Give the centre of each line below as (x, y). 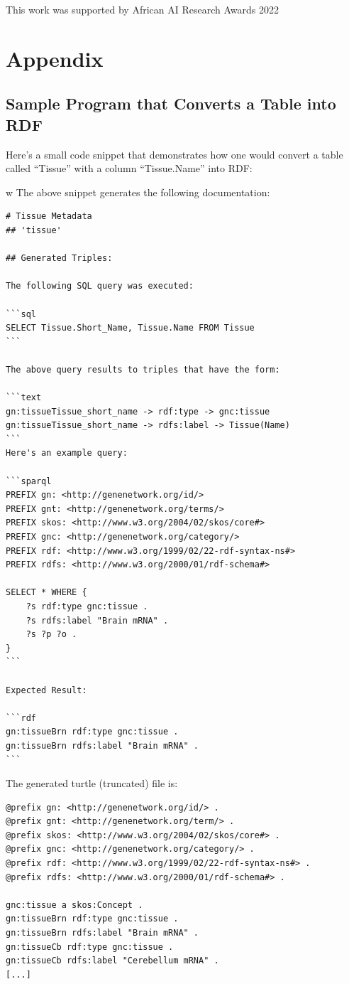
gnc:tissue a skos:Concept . (74, 905)
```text (24, 398)
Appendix (55, 58)
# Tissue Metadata (49, 216)
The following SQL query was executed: (100, 286)
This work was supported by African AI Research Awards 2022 (142, 9)
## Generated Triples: (59, 258)
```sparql (29, 481)
